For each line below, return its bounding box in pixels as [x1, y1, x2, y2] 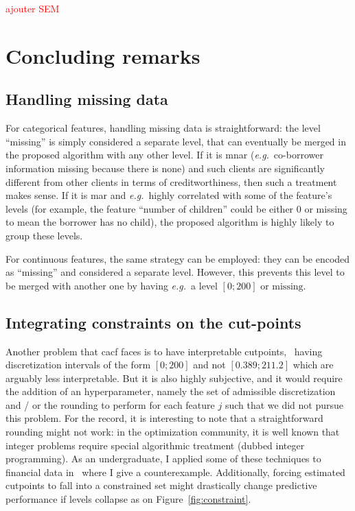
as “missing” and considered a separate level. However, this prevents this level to [5, 265, 345, 279]
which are [293, 357, 334, 372]
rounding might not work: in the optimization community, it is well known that [5, 425, 340, 439]
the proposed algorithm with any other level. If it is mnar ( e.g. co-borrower [5, 147, 323, 162]
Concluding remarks [5, 41, 201, 69]
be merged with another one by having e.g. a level [5, 278, 218, 292]
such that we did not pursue [225, 397, 343, 412]
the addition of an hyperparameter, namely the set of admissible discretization [5, 384, 336, 399]
